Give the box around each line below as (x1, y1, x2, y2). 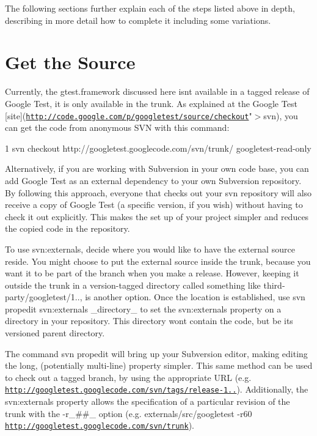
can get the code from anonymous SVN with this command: (5, 121, 230, 134)
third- (263, 278, 285, 291)
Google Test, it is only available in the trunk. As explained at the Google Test (5, 97, 297, 109)
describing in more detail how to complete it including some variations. (5, 13, 271, 26)
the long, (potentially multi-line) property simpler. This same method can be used (5, 359, 313, 372)
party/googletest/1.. (5, 290, 80, 303)
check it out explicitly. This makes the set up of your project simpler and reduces (5, 210, 309, 223)
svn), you (263, 109, 298, 122)
